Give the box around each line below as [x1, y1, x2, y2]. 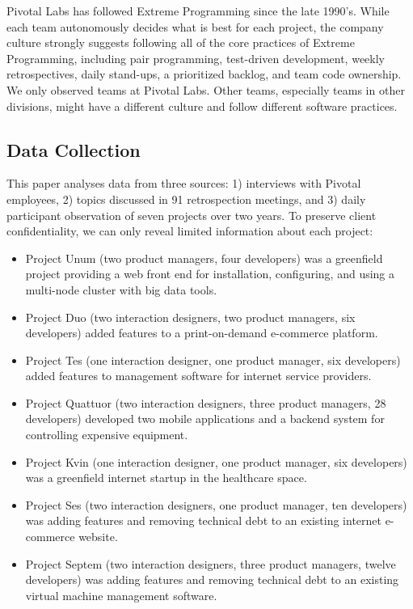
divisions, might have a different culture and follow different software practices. [6, 97, 398, 114]
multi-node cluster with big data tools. [25, 281, 217, 298]
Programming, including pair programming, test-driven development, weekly [6, 49, 385, 66]
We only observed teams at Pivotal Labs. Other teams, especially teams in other [6, 81, 405, 98]
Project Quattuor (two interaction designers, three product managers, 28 [25, 394, 386, 411]
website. [78, 528, 118, 545]
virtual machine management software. [25, 586, 217, 603]
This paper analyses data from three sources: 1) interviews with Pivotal [6, 175, 361, 192]
